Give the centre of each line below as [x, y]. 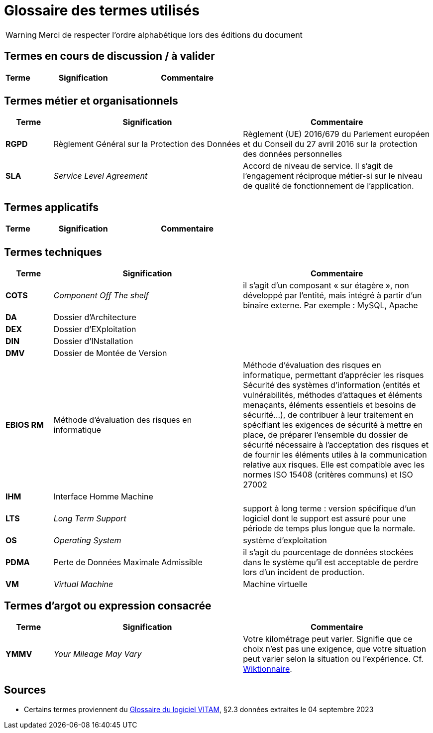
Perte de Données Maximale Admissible [128, 562]
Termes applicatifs [51, 207]
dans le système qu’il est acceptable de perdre [331, 562]
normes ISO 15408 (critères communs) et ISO [328, 475]
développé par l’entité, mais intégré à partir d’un [332, 296]
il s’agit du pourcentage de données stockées [328, 552]
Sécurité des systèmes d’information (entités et [331, 385]
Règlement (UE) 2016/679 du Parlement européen [336, 134]
